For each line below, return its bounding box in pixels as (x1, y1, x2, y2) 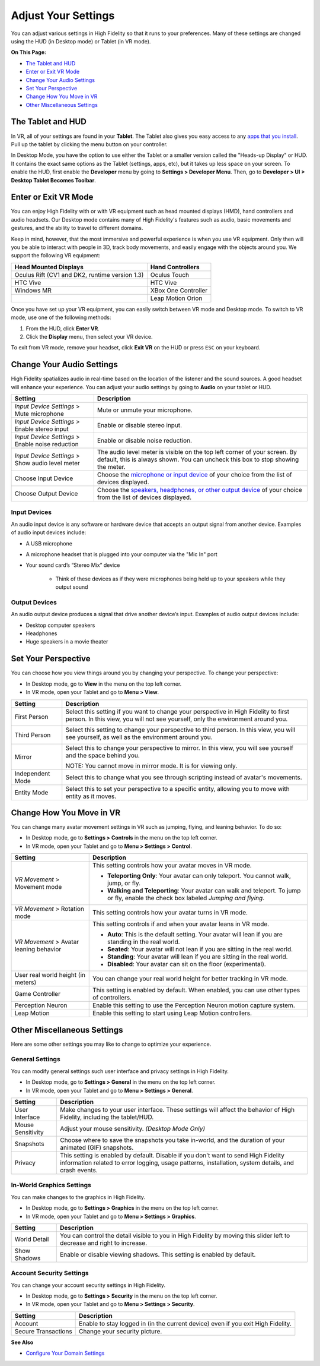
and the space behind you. (65, 751, 140, 759)
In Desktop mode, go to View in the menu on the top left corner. (25, 680, 182, 687)
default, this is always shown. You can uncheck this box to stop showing (97, 455, 299, 463)
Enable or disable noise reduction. (97, 437, 193, 445)
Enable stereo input (14, 425, 69, 433)
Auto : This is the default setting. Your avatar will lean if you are (107, 930, 283, 939)
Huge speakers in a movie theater (25, 638, 108, 645)
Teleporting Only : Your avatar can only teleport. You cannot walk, (107, 872, 292, 880)
